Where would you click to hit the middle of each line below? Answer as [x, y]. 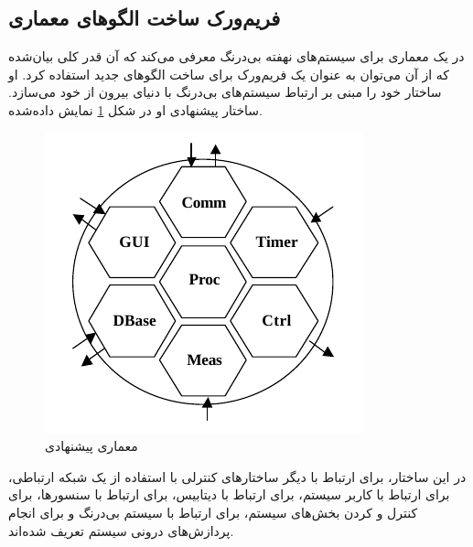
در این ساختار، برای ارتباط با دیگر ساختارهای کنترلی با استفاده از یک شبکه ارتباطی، [237, 476]
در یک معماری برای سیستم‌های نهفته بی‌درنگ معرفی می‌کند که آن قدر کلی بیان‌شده [236, 56]
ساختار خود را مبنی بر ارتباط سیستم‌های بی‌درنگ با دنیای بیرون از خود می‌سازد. [225, 92]
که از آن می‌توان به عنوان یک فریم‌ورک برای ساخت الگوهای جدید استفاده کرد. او [229, 74]
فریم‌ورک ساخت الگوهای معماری [145, 18]
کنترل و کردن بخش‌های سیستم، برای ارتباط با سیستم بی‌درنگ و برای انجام [213, 512]
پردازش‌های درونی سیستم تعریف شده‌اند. [121, 530]
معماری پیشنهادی [91, 446]
